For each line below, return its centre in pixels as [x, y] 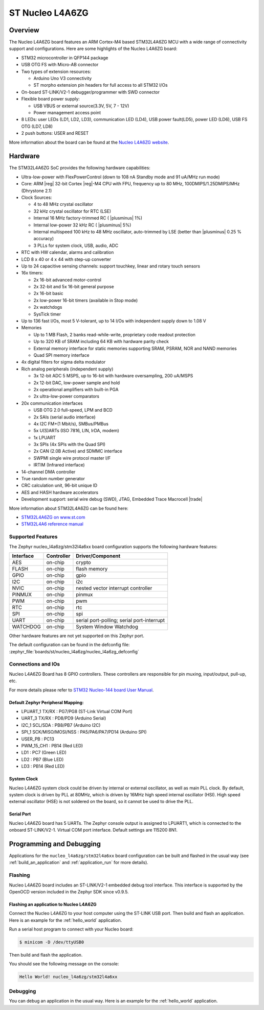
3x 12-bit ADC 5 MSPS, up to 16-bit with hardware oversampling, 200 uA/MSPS [113, 376]
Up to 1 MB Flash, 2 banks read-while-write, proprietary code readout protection [114, 334]
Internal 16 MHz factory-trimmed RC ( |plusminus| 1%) [88, 218]
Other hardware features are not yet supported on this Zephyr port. [77, 636]
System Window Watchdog [107, 626]
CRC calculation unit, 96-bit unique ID [59, 486]
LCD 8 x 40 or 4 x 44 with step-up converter [66, 259]
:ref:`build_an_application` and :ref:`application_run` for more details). [79, 862]
